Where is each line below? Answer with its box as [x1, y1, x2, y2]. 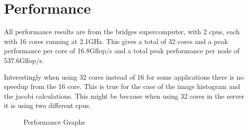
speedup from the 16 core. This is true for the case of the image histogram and [4, 81, 240, 91]
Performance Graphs [23, 116, 85, 127]
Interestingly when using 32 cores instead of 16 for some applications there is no [4, 71, 244, 82]
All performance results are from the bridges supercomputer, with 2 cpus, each [4, 26, 240, 37]
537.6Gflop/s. [4, 55, 44, 65]
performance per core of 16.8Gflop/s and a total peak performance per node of [4, 45, 240, 56]
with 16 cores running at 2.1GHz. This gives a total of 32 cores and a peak [4, 36, 228, 46]
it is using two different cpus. [4, 100, 91, 110]
